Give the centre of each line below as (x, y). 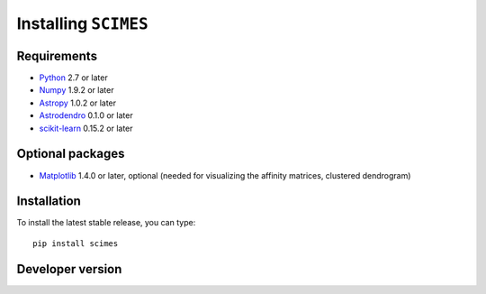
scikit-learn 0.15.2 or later (86, 128)
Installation (49, 202)
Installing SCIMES (82, 23)
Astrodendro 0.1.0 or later (86, 115)
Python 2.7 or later (73, 78)
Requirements (57, 55)
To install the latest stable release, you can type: (106, 223)
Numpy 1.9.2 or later (76, 90)
